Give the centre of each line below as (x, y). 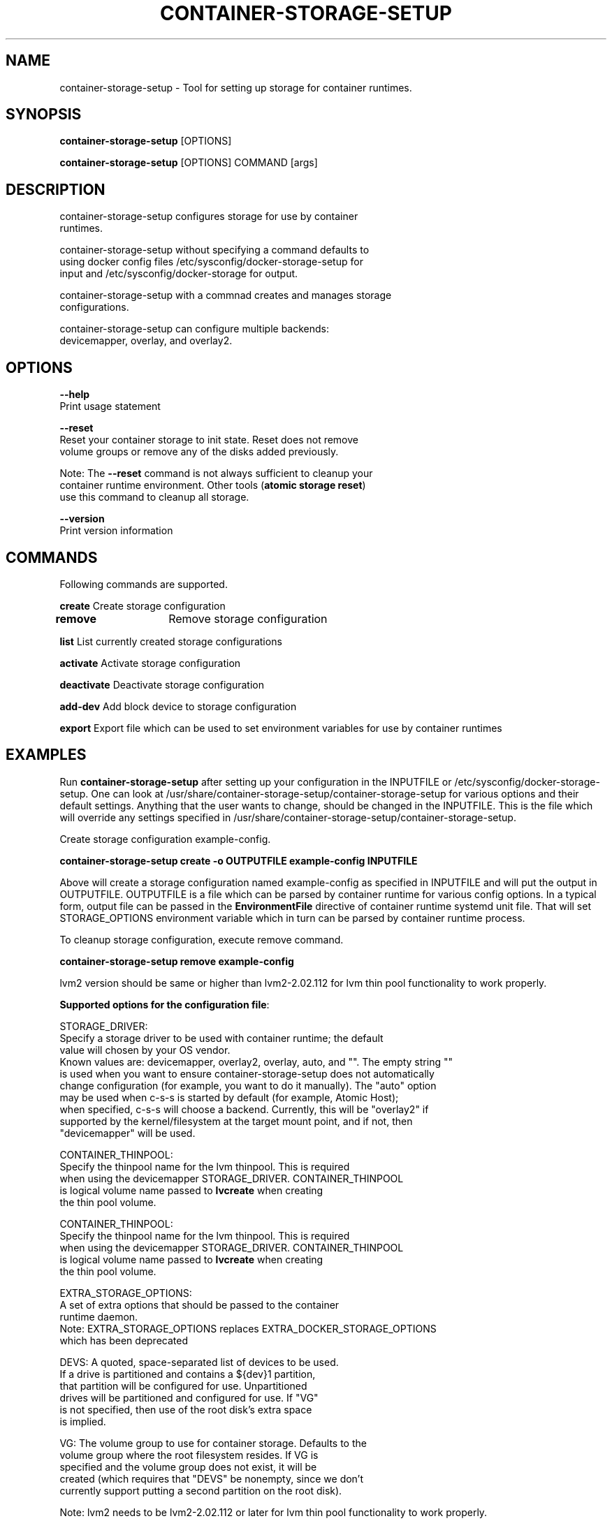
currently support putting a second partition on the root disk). (201, 1490)
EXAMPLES (46, 755)
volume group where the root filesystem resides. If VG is (189, 1455)
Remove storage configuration (248, 618)
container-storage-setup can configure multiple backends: (194, 329)
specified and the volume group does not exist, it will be (188, 1467)
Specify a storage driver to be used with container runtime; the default (221, 1038)
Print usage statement (110, 406)
